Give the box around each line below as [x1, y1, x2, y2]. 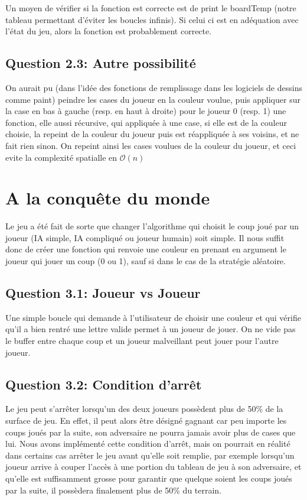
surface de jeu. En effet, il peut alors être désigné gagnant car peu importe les [5, 414, 287, 427]
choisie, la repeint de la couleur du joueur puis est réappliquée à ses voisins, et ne [5, 128, 299, 140]
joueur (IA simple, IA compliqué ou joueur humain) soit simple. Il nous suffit [5, 231, 285, 243]
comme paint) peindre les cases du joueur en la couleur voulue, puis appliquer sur [5, 93, 301, 105]
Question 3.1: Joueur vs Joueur [5, 284, 201, 302]
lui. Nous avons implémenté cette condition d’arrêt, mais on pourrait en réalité [5, 437, 290, 450]
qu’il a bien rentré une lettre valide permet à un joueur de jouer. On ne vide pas [5, 323, 296, 335]
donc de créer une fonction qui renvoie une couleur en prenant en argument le [5, 243, 286, 255]
